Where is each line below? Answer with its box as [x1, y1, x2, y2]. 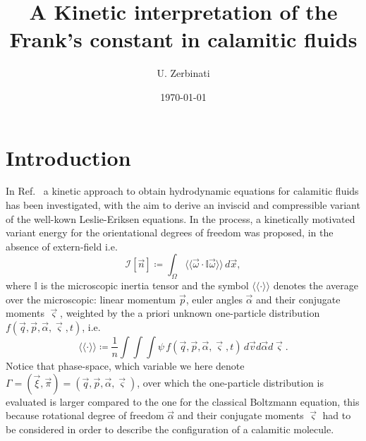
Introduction [6, 143, 131, 171]
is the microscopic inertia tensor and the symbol [40, 278, 249, 293]
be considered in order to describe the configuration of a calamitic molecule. [6, 421, 334, 436]
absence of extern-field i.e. [6, 238, 118, 253]
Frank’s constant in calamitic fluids [9, 25, 358, 54]
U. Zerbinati [157, 66, 210, 80]
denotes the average [273, 278, 358, 293]
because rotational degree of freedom [6, 408, 164, 423]
